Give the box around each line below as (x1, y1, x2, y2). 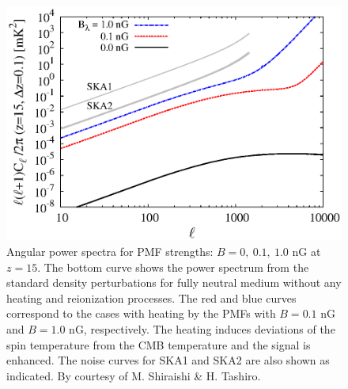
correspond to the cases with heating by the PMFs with (6, 305, 276, 322)
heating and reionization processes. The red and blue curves (6, 289, 297, 306)
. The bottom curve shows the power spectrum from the (37, 258, 309, 275)
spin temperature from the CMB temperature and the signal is (6, 336, 311, 353)
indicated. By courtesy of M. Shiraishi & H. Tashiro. (6, 367, 261, 383)
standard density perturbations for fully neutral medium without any (6, 274, 342, 291)
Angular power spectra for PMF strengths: (6, 243, 214, 260)
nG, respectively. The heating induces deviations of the (69, 321, 335, 337)
